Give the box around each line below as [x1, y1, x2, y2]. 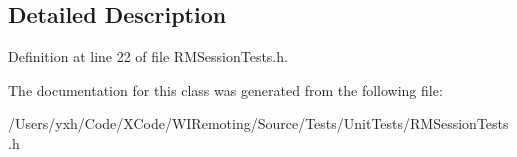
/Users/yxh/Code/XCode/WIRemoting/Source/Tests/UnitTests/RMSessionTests [8, 113, 509, 134]
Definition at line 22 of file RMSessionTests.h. [8, 46, 288, 67]
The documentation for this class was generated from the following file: [8, 79, 443, 100]
